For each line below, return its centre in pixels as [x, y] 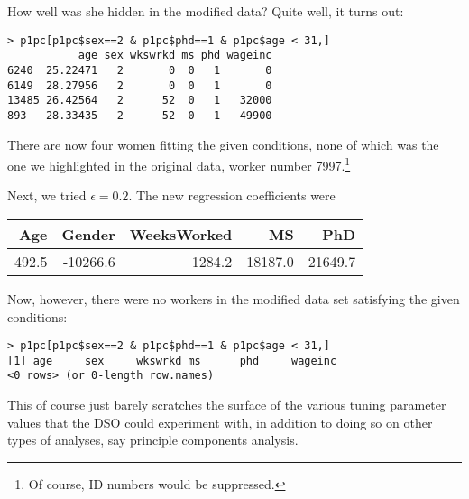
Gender [88, 234]
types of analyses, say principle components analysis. [153, 440]
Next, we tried [47, 195]
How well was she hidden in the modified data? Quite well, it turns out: [206, 11]
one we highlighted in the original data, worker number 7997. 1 [179, 164]
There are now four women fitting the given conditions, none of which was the [223, 144]
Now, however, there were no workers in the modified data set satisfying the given [234, 298]
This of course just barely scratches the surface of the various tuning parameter [227, 405]
